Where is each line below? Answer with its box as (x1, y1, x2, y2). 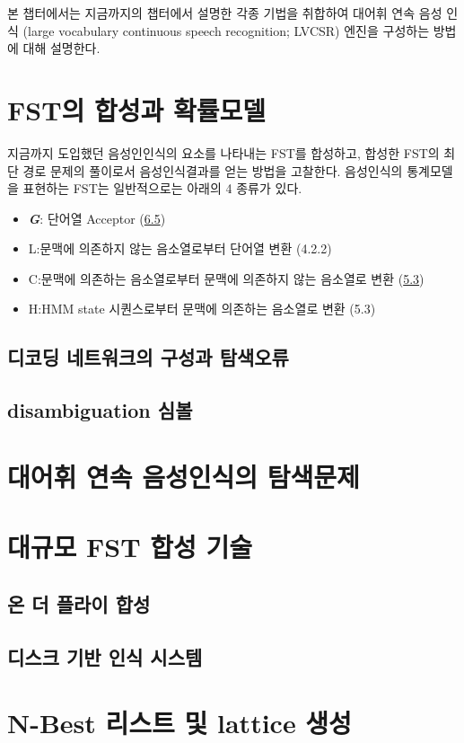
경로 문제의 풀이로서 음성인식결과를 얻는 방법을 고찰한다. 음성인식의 (22, 161, 403, 180)
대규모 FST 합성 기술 (7, 528, 253, 565)
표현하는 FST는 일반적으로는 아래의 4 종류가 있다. (22, 179, 302, 198)
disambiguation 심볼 (7, 396, 193, 424)
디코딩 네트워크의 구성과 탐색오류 (7, 343, 289, 371)
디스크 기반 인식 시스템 (7, 642, 203, 670)
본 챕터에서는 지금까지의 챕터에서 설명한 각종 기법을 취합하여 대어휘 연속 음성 (7, 4, 442, 22)
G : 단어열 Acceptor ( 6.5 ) (28, 208, 166, 227)
